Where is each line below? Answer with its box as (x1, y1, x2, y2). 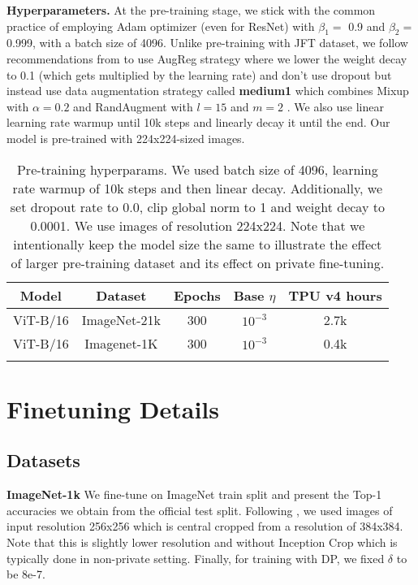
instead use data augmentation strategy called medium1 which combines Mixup (6, 82, 409, 99)
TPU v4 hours (288, 285, 382, 305)
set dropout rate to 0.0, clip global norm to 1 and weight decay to (10, 197, 385, 216)
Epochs (173, 285, 221, 305)
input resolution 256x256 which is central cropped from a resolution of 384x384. (6, 518, 403, 535)
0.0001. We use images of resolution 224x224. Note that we (30, 215, 365, 235)
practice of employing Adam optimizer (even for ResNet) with (6, 17, 315, 34)
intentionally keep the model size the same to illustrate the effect (13, 234, 382, 253)
